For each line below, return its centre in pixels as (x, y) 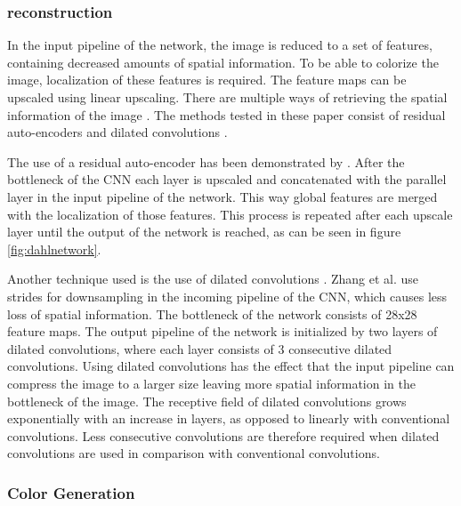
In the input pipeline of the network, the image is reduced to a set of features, (220, 45)
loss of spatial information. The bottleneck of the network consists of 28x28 (212, 313)
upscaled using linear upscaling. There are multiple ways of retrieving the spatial (227, 97)
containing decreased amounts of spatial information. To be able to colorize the (223, 62)
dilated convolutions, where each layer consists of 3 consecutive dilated (200, 348)
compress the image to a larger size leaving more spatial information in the (211, 383)
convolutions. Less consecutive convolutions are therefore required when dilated (223, 435)
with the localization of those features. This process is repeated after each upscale (230, 214)
